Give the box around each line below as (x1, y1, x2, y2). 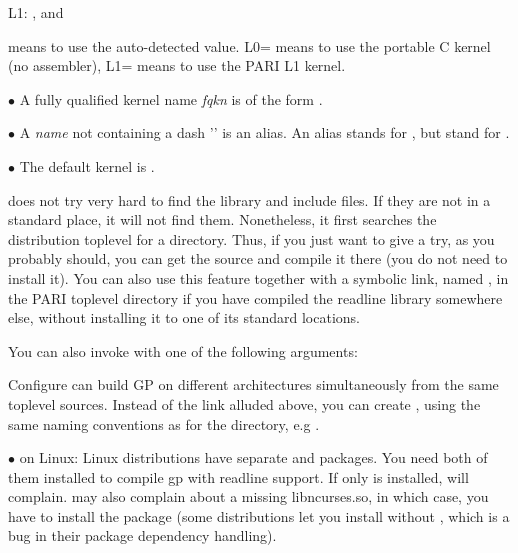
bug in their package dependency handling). (8, 525, 277, 546)
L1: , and (8, 2, 64, 22)
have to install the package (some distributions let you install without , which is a (8, 505, 510, 526)
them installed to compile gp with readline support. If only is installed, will (8, 466, 469, 487)
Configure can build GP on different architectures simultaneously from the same (8, 374, 499, 395)
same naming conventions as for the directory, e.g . (8, 413, 320, 434)
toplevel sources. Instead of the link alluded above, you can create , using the (8, 393, 481, 414)
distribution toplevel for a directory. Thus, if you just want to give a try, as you (8, 228, 495, 249)
